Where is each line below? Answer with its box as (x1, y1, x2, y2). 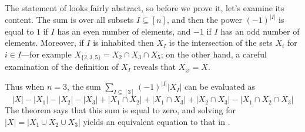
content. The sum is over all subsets (5, 13, 134, 26)
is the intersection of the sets (169, 36, 273, 49)
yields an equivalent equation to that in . (83, 115, 230, 127)
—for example (21, 48, 72, 60)
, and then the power (166, 13, 242, 26)
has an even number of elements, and (57, 25, 191, 37)
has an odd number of (220, 25, 300, 37)
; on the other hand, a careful (160, 48, 267, 60)
